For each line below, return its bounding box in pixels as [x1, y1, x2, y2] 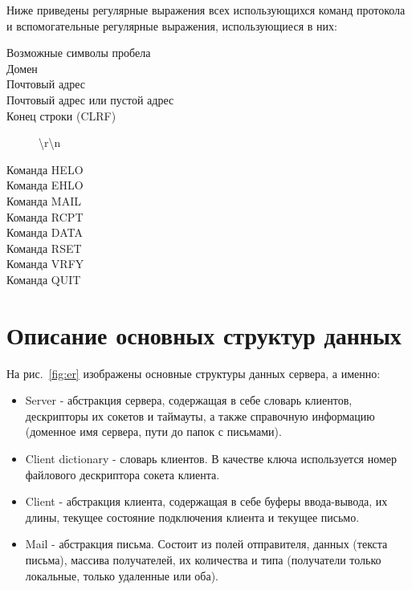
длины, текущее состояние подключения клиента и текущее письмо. [25, 508, 360, 525]
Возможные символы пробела [6, 44, 151, 61]
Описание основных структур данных [6, 318, 402, 351]
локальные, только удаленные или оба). [25, 567, 218, 584]
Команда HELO [6, 161, 84, 177]
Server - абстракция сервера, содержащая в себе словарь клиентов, [25, 392, 353, 409]
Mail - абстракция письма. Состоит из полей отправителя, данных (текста [25, 535, 388, 552]
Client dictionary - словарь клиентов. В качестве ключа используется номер [25, 450, 398, 466]
